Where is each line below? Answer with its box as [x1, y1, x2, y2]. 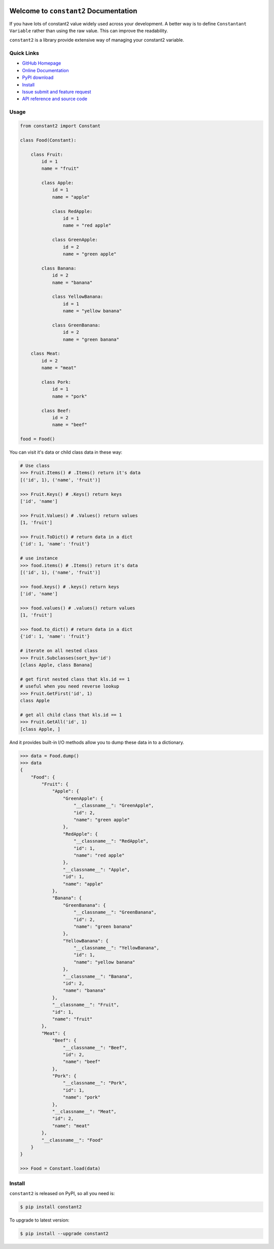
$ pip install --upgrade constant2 [20, 1231, 109, 1236]
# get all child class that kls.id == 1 [20, 712, 122, 718]
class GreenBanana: [52, 322, 101, 328]
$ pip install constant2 [20, 1204, 82, 1210]
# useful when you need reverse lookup [20, 683, 119, 689]
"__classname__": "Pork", [62, 1080, 127, 1086]
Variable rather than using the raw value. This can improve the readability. [9, 27, 168, 34]
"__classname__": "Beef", [62, 1045, 127, 1050]
